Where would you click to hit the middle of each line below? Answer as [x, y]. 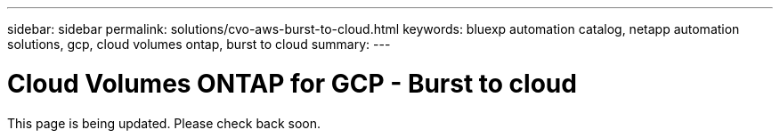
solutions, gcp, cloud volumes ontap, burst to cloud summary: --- [199, 44]
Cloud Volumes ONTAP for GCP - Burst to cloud [292, 83]
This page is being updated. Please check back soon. [164, 123]
